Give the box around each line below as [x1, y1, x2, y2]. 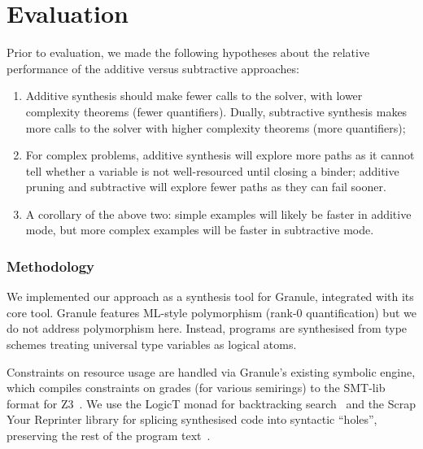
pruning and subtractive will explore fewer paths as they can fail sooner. [25, 178, 386, 195]
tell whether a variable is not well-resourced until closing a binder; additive [25, 162, 399, 179]
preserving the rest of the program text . [7, 427, 211, 444]
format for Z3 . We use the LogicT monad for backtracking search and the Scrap [7, 395, 416, 412]
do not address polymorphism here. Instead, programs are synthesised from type [7, 320, 408, 337]
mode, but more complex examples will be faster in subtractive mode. [25, 221, 374, 238]
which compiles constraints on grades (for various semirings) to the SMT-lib [7, 379, 386, 396]
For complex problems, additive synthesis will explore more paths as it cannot [25, 146, 415, 163]
